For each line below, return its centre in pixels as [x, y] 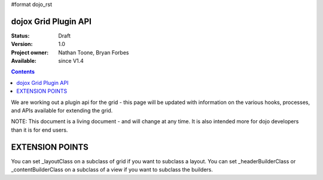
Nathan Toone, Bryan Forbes [94, 52]
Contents [23, 72]
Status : [20, 35]
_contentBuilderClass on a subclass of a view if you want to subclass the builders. [112, 170]
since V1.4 [71, 61]
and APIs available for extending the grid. [62, 111]
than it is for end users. [39, 130]
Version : [22, 44]
